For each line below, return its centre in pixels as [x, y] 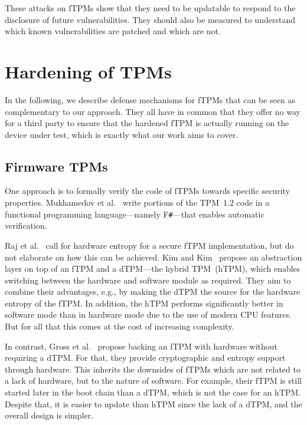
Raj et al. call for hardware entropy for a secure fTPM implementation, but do [149, 245]
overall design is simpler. [49, 415]
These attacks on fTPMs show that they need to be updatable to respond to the [150, 8]
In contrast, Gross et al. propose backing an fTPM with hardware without [141, 346]
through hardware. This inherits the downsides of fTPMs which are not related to [153, 369]
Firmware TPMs [56, 166]
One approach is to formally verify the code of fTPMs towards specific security [147, 191]
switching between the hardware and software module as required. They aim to [148, 280]
